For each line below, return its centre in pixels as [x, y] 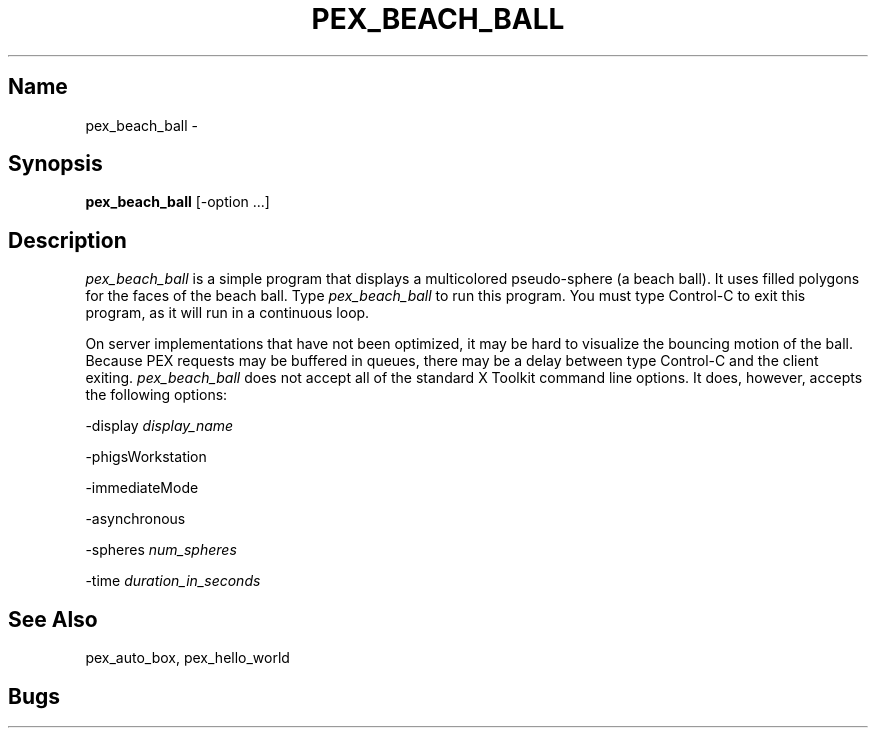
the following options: [156, 395]
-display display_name [159, 426]
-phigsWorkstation [146, 457]
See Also [53, 619]
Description [67, 240]
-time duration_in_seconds [173, 581]
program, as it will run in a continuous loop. [227, 313]
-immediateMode [142, 488]
